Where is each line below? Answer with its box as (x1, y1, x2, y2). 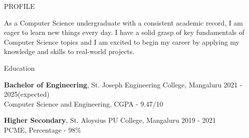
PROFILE (4, 1, 35, 11)
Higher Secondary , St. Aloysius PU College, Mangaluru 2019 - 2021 (4, 115, 216, 125)
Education (4, 62, 35, 73)
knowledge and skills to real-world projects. (4, 46, 134, 56)
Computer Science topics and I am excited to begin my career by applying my (4, 36, 240, 47)
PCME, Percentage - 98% (4, 124, 81, 135)
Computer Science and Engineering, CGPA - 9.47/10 (4, 98, 163, 109)
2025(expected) (4, 89, 50, 99)
